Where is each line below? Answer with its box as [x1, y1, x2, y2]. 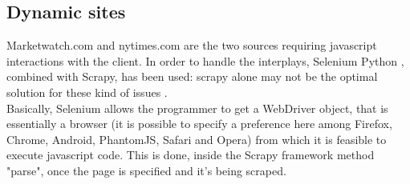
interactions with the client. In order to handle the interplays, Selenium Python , [6, 52, 404, 69]
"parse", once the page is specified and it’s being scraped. [6, 162, 286, 178]
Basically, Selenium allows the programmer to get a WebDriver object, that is [6, 99, 388, 116]
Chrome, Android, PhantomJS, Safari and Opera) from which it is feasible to [6, 130, 387, 147]
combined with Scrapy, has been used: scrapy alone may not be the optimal [6, 68, 378, 85]
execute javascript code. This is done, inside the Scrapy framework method [6, 146, 375, 163]
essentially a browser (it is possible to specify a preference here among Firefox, [6, 115, 392, 132]
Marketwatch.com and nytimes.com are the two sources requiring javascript [6, 37, 377, 54]
